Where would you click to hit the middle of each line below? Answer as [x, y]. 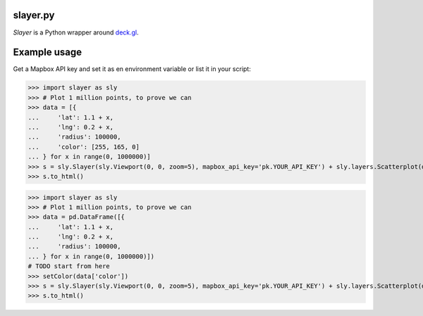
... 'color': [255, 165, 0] [84, 147]
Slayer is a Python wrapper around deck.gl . [76, 32]
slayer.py [34, 15]
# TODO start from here [69, 266]
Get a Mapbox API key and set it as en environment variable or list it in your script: [132, 69]
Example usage [48, 52]
